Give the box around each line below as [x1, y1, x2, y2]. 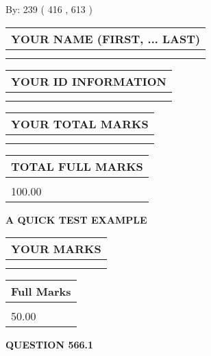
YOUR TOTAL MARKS [11, 115, 149, 132]
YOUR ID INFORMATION [11, 73, 166, 89]
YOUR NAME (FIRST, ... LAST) [11, 30, 201, 47]
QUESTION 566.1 [5, 337, 94, 352]
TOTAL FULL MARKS [11, 158, 143, 174]
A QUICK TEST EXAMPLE [5, 212, 147, 226]
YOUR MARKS [11, 241, 101, 257]
